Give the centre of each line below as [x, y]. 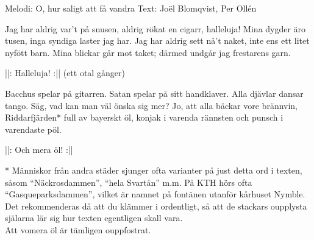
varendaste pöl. [33, 129]
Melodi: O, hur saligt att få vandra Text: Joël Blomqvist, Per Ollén [131, 8]
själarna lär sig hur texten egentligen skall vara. [94, 218]
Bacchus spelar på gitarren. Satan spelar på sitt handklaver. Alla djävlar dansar [154, 93]
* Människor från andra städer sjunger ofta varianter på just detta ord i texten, [154, 170]
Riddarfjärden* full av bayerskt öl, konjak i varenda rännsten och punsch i [144, 117]
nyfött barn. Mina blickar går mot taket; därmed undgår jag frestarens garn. [148, 52]
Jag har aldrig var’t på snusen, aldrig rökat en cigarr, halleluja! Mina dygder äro [155, 28]
